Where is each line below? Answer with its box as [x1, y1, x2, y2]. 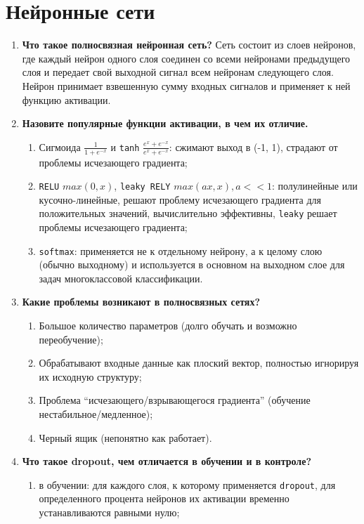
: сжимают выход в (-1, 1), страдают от [169, 139, 338, 154]
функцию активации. [22, 92, 111, 107]
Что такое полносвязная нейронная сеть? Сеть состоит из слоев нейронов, [22, 37, 356, 52]
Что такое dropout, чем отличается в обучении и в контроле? [22, 454, 311, 469]
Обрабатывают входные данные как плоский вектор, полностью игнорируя [39, 355, 359, 370]
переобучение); [39, 332, 103, 346]
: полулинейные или [271, 178, 358, 193]
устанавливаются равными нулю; [39, 505, 180, 520]
